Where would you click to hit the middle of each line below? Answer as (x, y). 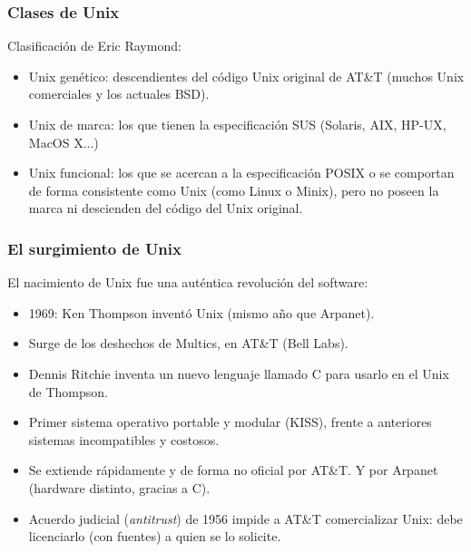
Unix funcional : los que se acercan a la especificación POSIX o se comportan (241, 173)
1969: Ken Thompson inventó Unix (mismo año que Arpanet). (201, 312)
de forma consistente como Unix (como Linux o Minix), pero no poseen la (234, 190)
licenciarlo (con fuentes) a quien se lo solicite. (155, 536)
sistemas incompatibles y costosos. (124, 439)
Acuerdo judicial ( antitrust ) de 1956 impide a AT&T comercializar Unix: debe (245, 518)
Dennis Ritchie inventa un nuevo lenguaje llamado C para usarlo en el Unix (239, 373)
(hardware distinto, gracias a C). (119, 487)
